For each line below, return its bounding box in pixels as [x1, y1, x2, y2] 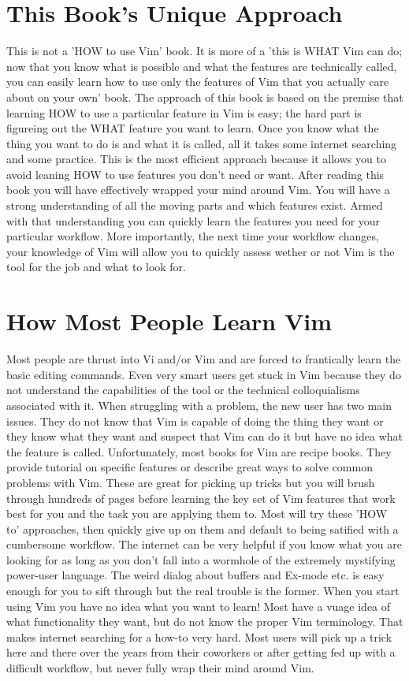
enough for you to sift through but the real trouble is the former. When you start [6, 582, 400, 599]
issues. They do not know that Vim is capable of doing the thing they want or [6, 412, 384, 429]
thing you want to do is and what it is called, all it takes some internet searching [6, 135, 397, 151]
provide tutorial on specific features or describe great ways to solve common [6, 459, 373, 475]
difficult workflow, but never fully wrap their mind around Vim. [6, 660, 314, 676]
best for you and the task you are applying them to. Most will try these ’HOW [6, 505, 388, 522]
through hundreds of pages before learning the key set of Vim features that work [6, 489, 396, 506]
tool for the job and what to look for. [6, 259, 187, 275]
